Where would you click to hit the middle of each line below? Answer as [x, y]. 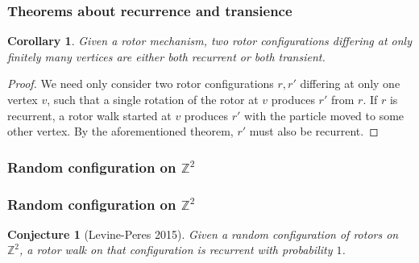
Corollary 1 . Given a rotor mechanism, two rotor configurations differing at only [209, 41]
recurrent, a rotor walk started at [89, 115]
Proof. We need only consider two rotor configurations [141, 83]
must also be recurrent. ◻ [314, 131]
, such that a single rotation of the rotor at [153, 99]
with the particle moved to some [324, 115]
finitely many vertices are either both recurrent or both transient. [166, 56]
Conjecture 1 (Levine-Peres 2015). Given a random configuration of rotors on [203, 234]
